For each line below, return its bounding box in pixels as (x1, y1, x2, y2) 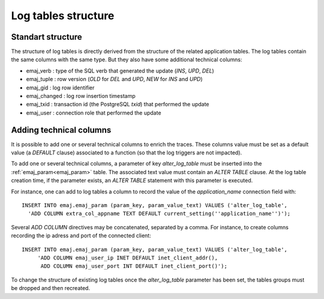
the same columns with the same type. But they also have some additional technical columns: (11, 56, 242, 63)
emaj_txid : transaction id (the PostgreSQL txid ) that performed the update (26, 101, 209, 108)
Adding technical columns (11, 125, 112, 135)
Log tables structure (11, 9, 115, 22)
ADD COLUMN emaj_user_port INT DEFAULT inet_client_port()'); (40, 263, 227, 270)
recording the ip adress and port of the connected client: (11, 232, 151, 240)
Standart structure (11, 32, 82, 42)
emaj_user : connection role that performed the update (26, 109, 161, 116)
